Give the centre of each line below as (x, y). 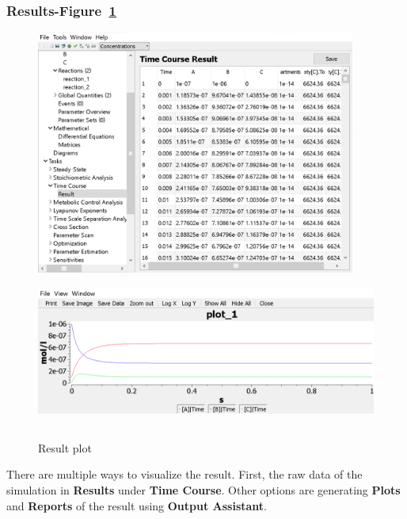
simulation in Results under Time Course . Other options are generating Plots (203, 489)
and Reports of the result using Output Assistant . (137, 505)
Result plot (65, 447)
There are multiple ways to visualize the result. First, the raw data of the (184, 474)
